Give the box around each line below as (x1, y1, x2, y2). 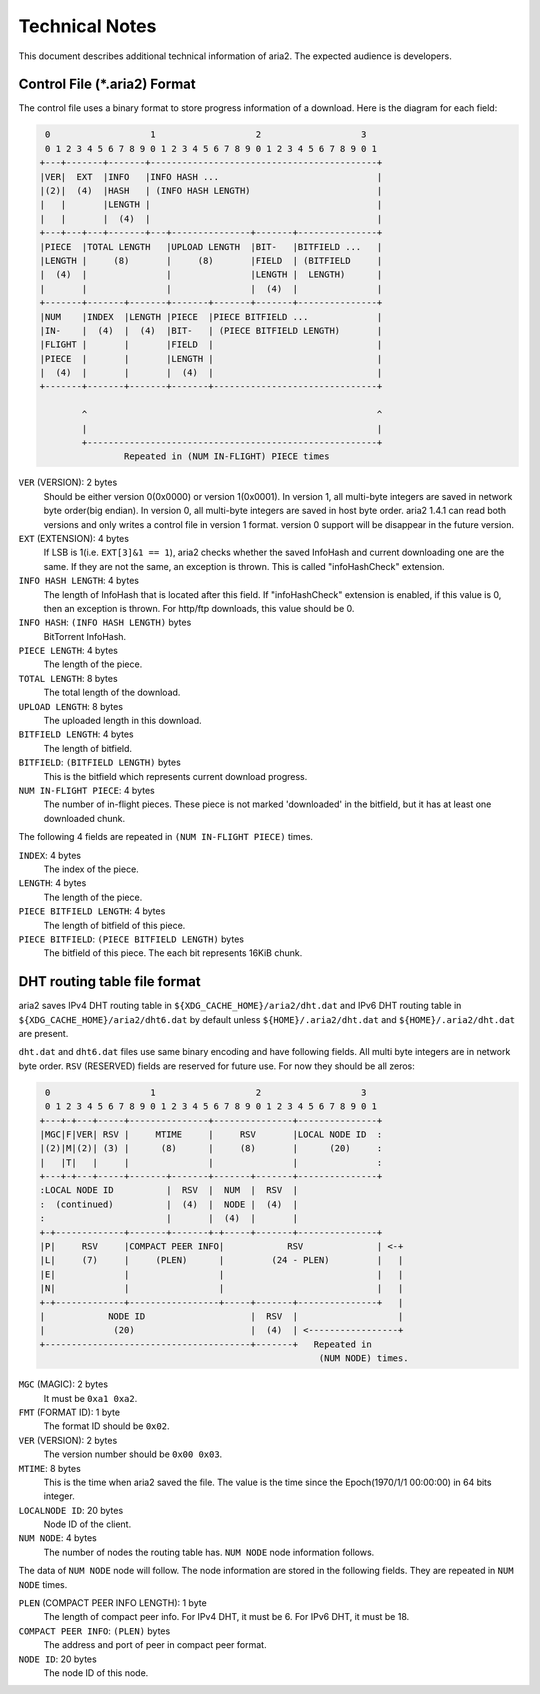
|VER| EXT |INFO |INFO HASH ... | (39, 171, 383, 182)
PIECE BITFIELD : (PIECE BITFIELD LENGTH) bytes (18, 933, 245, 945)
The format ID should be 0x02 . (43, 1420, 170, 1432)
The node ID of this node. (43, 1666, 149, 1679)
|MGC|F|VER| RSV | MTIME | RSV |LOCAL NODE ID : (39, 1128, 383, 1140)
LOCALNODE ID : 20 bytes (18, 1504, 124, 1516)
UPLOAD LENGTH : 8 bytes (18, 700, 124, 712)
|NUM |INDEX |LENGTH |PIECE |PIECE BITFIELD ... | (39, 311, 383, 322)
